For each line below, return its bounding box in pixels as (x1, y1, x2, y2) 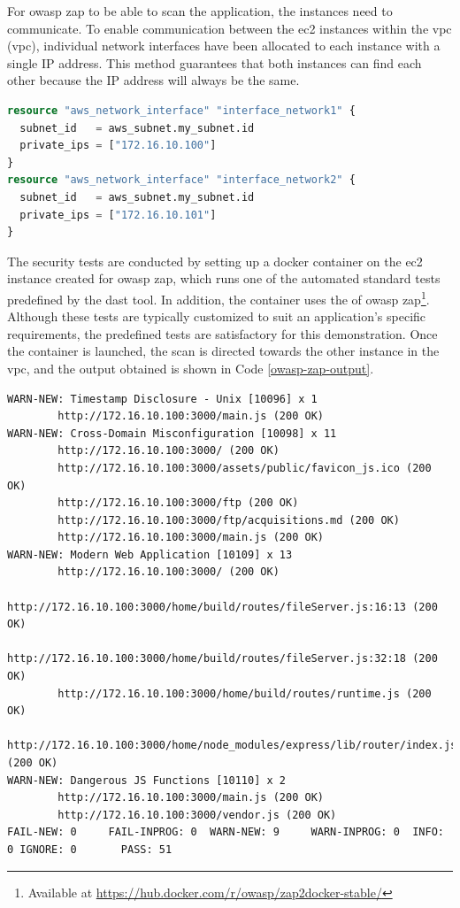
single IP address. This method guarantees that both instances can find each (7, 53, 422, 72)
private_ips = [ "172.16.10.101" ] (19, 208, 217, 221)
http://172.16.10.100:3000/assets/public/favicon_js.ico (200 (57, 461, 432, 474)
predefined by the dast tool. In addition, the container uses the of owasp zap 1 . (7, 287, 430, 308)
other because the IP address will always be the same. (7, 71, 300, 89)
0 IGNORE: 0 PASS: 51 (7, 843, 172, 856)
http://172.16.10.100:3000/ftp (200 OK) (57, 496, 299, 510)
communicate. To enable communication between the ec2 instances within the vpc (7, 19, 452, 37)
